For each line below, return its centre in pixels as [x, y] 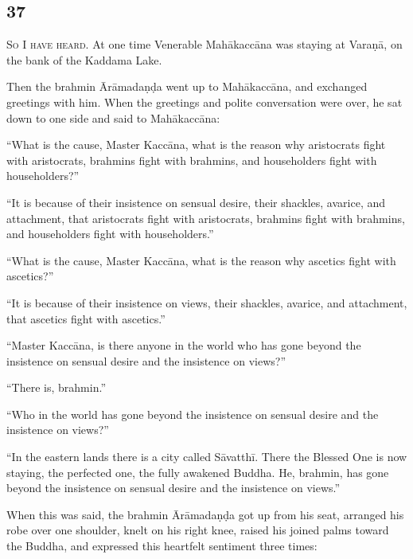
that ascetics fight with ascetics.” [86, 318]
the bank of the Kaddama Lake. [84, 59]
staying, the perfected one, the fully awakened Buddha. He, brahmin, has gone [198, 472]
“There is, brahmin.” [56, 387]
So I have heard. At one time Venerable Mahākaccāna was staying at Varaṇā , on [205, 44]
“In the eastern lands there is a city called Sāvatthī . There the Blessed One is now [207, 457]
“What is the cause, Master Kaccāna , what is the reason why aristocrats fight [196, 145]
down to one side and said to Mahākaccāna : [113, 117]
